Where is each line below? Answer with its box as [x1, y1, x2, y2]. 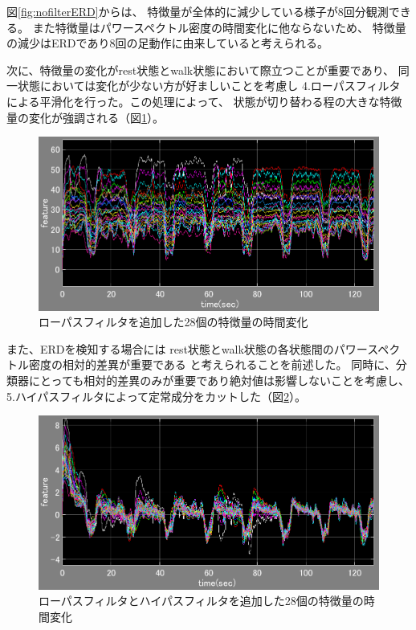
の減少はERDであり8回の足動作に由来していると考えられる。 [6, 35, 328, 51]
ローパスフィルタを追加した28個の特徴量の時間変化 [39, 313, 308, 330]
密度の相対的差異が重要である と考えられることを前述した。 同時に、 [28, 356, 396, 373]
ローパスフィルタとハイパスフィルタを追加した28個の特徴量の [39, 592, 364, 609]
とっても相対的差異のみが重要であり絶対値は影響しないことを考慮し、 [39, 371, 410, 388]
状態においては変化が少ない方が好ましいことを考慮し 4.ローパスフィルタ [17, 77, 401, 94]
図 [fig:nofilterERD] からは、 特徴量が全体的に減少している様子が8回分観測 [6, 3, 389, 19]
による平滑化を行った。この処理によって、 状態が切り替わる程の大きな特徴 [6, 92, 402, 109]
